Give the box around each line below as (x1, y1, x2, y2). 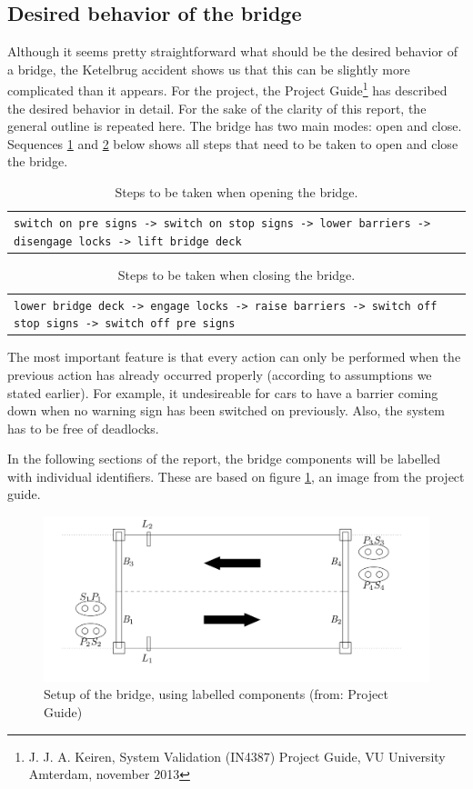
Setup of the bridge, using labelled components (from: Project (44, 684, 388, 704)
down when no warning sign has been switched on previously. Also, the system (7, 401, 445, 420)
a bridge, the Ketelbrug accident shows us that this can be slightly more (7, 59, 410, 78)
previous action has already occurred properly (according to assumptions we (7, 365, 432, 384)
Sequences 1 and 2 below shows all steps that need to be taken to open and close (7, 134, 458, 153)
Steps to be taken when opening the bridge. (115, 183, 358, 202)
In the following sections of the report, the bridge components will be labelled (7, 449, 440, 468)
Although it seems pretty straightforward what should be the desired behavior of (7, 42, 458, 61)
